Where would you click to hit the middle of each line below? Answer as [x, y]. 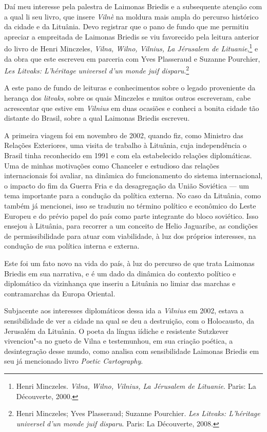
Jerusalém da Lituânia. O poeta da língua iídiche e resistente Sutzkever [117, 331]
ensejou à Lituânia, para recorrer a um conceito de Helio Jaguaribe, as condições [131, 226]
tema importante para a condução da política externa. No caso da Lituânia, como [133, 195]
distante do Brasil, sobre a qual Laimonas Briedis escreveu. [97, 118]
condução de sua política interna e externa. [72, 246]
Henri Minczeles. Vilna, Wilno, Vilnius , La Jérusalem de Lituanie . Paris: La [136, 386]
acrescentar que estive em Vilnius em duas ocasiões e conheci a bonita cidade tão [132, 108]
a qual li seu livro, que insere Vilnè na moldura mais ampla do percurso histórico [131, 16]
